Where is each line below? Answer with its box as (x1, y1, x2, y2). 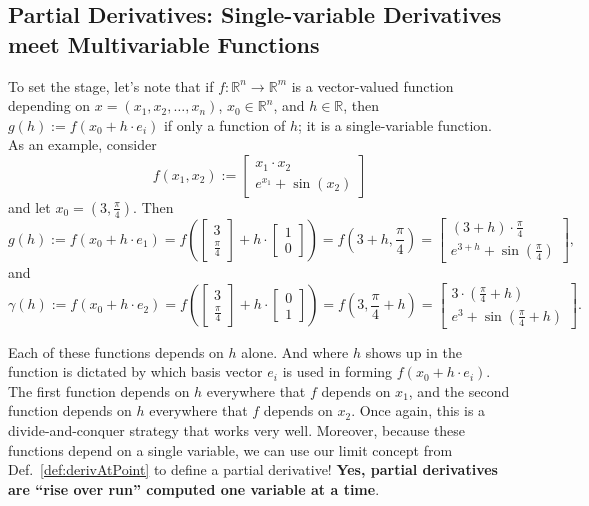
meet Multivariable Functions (8, 28, 320, 59)
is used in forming (282, 361, 393, 382)
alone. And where (241, 341, 349, 362)
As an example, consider (8, 134, 157, 155)
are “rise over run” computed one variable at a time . (8, 478, 380, 499)
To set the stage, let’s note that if (8, 75, 214, 96)
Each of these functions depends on (8, 341, 224, 362)
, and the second (408, 380, 510, 401)
